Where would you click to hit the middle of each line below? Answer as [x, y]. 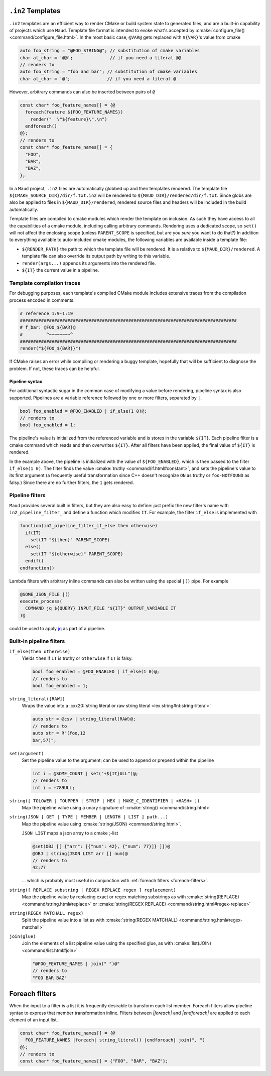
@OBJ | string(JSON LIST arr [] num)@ [80, 853]
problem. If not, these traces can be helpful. [55, 369]
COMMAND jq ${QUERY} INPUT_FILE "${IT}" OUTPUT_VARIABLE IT [101, 608]
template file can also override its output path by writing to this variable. [96, 256]
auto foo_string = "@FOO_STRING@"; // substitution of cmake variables [110, 51]
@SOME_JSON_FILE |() [45, 594]
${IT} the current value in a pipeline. [60, 270]
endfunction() [37, 568]
